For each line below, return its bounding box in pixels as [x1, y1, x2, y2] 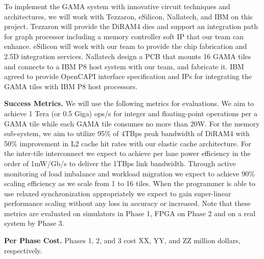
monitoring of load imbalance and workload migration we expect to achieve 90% [4, 168, 255, 178]
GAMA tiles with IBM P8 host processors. [4, 81, 138, 91]
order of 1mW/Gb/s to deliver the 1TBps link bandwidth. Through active [4, 158, 236, 168]
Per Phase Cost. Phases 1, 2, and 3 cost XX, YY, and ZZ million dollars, [4, 235, 241, 246]
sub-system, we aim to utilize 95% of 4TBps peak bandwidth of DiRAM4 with [4, 128, 250, 139]
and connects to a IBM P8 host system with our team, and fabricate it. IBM [4, 61, 244, 71]
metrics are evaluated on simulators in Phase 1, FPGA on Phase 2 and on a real [4, 208, 256, 218]
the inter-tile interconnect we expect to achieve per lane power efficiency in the [4, 148, 251, 159]
